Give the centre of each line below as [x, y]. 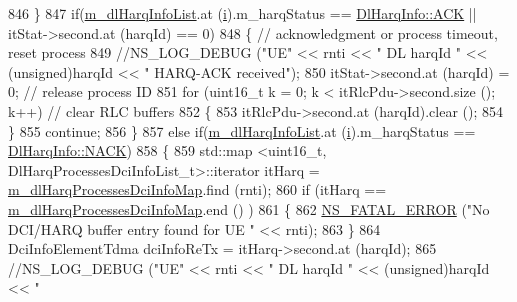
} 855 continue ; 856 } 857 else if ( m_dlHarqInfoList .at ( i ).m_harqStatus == [242, 130]
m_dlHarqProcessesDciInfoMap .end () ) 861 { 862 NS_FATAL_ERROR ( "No [249, 208]
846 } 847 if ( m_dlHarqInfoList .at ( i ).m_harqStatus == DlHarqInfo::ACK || [242, 13]
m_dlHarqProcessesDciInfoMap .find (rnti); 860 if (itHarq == [197, 189]
